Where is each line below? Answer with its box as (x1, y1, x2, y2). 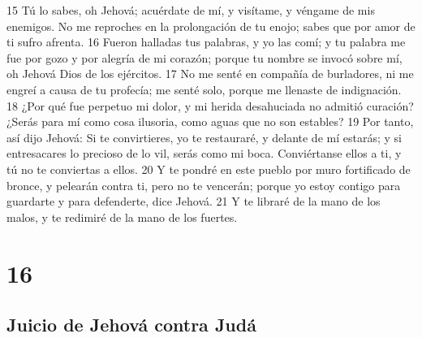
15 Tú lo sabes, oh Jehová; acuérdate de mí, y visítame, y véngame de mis (6, 2, 375, 18)
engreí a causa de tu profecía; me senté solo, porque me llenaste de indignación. (6, 80, 402, 97)
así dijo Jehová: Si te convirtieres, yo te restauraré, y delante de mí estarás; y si (6, 128, 402, 145)
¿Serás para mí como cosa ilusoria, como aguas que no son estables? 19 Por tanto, (6, 113, 414, 130)
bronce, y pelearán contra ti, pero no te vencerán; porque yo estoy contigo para (6, 176, 401, 193)
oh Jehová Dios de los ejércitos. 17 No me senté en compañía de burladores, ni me (6, 65, 414, 82)
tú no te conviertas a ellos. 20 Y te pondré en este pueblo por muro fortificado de (6, 160, 411, 177)
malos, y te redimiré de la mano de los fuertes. (6, 208, 238, 225)
